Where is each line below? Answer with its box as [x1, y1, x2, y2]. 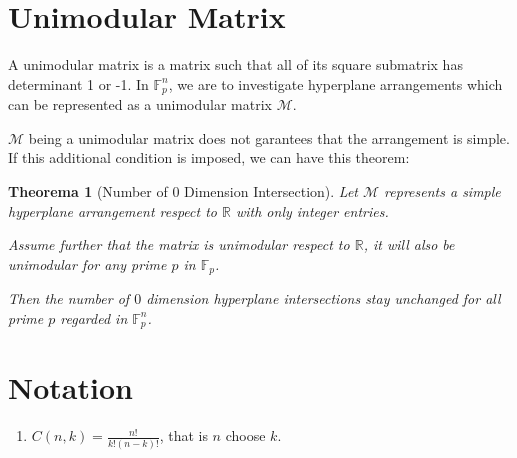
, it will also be [363, 234, 455, 255]
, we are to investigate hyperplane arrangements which [168, 73, 503, 94]
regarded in [60, 307, 128, 328]
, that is [159, 425, 208, 446]
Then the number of [8, 288, 130, 309]
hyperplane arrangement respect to [8, 200, 217, 221]
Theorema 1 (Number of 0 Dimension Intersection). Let [8, 180, 358, 201]
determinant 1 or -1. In [8, 73, 149, 94]
